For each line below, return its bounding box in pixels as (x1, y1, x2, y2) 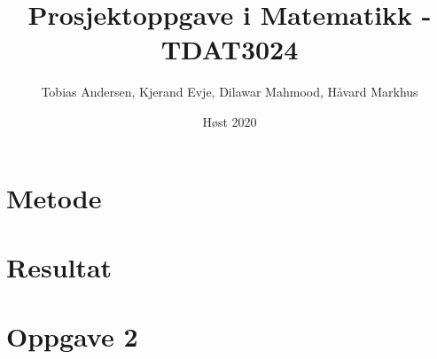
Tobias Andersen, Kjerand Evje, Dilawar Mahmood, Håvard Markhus (41, 82, 418, 101)
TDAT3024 (160, 31, 299, 67)
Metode (6, 179, 102, 215)
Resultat (6, 248, 113, 285)
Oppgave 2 (6, 318, 138, 355)
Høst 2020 (202, 112, 257, 130)
